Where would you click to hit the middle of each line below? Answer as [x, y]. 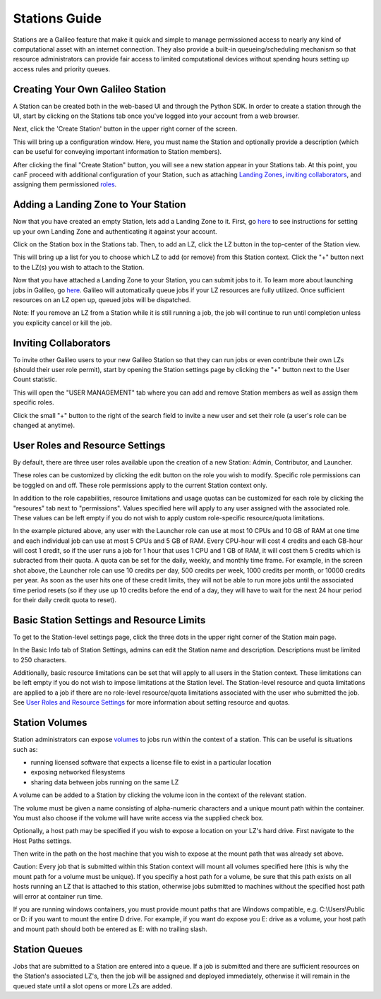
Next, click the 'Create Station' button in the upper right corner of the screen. [125, 129]
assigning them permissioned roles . [65, 184]
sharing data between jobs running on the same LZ [105, 782]
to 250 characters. [40, 659]
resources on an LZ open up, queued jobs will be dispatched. [102, 300]
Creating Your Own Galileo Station [90, 89]
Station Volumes [50, 723]
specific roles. [34, 402]
